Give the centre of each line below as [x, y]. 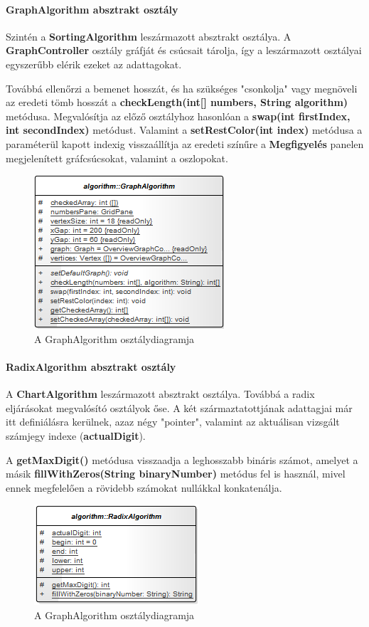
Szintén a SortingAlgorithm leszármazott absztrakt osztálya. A [149, 36]
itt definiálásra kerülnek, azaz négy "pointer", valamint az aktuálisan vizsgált [173, 422]
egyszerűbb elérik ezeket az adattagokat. [94, 64]
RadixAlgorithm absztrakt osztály [91, 366]
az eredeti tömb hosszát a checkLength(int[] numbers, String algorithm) [177, 102]
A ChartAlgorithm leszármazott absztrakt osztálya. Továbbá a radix [160, 394]
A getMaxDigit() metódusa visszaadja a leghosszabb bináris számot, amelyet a [182, 459]
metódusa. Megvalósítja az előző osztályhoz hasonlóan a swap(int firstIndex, [178, 116]
